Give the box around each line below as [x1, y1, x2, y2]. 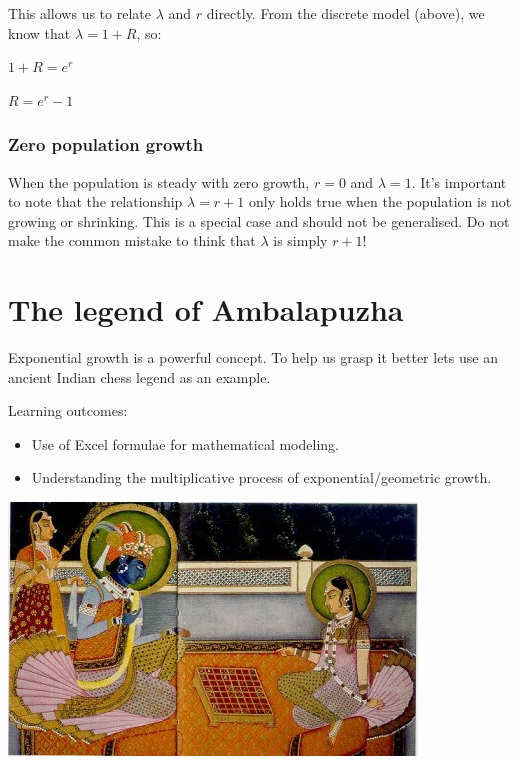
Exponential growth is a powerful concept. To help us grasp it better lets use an [8, 347, 498, 368]
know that [8, 22, 71, 43]
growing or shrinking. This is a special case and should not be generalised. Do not [8, 210, 510, 231]
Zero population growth [8, 132, 204, 157]
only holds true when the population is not [248, 191, 512, 212]
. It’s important [411, 171, 507, 192]
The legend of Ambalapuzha [8, 289, 404, 330]
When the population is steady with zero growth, [8, 171, 310, 192]
